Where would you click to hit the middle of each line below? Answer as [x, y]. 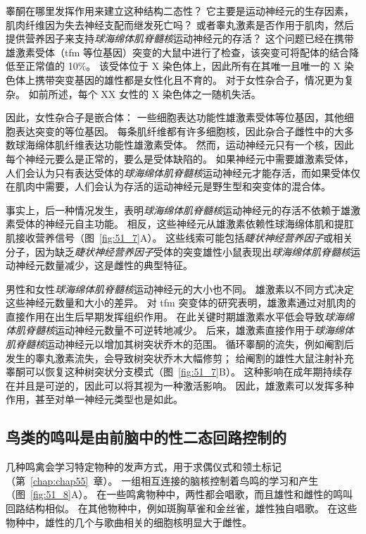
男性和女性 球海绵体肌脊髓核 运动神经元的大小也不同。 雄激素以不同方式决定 [180, 288]
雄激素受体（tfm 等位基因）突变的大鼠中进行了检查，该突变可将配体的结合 [178, 52]
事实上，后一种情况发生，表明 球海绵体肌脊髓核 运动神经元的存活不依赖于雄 [178, 210]
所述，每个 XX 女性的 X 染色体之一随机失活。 [154, 93]
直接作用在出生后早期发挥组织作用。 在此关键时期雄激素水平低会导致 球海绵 [180, 316]
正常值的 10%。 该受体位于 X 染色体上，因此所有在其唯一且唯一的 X [183, 66]
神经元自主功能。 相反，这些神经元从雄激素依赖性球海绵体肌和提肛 [199, 224]
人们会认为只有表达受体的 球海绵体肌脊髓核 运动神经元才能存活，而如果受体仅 [183, 172]
